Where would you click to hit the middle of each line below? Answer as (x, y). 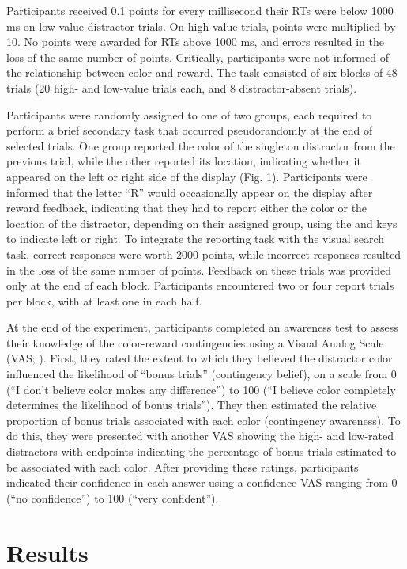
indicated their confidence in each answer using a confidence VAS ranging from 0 (202, 482)
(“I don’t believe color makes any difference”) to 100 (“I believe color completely (201, 389)
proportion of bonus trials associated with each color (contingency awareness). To (203, 420)
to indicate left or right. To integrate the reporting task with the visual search (196, 239)
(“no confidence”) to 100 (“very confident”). (113, 497)
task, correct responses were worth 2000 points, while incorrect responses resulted (204, 254)
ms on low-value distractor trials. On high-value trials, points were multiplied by (201, 26)
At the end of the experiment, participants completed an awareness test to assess (202, 327)
